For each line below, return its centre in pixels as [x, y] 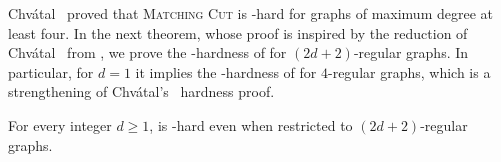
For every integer [60, 124]
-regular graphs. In [411, 52]
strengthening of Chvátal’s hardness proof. [141, 91]
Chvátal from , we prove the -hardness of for [147, 52]
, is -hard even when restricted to [251, 124]
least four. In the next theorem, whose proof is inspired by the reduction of [238, 32]
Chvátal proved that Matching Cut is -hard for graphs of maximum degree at [250, 13]
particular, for [51, 71]
